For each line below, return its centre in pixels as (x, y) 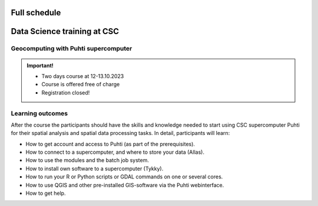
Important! (40, 65)
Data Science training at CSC (65, 31)
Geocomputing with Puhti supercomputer (72, 49)
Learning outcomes (39, 113)
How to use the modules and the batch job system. (87, 160)
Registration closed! (66, 92)
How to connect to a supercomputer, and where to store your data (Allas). (115, 152)
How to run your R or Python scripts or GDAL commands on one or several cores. (124, 177)
